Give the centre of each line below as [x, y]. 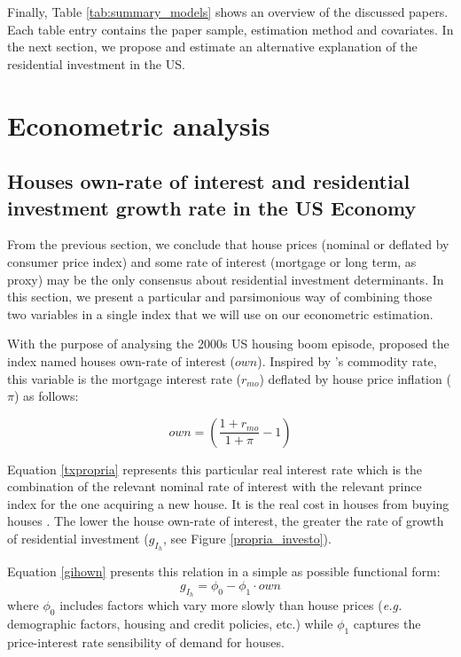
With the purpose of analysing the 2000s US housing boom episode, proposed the [228, 344]
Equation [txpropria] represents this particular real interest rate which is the [215, 469]
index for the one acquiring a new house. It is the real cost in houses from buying [228, 503]
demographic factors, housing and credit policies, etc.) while [170, 623]
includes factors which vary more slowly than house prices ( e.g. [231, 605]
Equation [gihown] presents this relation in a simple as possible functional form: [224, 571]
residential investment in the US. [96, 63]
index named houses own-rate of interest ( [121, 360]
